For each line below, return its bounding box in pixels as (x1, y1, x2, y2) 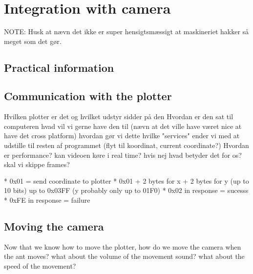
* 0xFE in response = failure (4, 195, 90, 205)
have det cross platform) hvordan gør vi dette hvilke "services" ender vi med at (4, 130, 240, 141)
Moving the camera (4, 219, 104, 234)
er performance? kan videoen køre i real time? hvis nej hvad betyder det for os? (4, 149, 242, 160)
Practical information (4, 60, 114, 75)
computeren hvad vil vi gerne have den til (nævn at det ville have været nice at (4, 121, 242, 131)
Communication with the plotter (4, 88, 172, 104)
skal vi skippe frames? (4, 159, 70, 169)
